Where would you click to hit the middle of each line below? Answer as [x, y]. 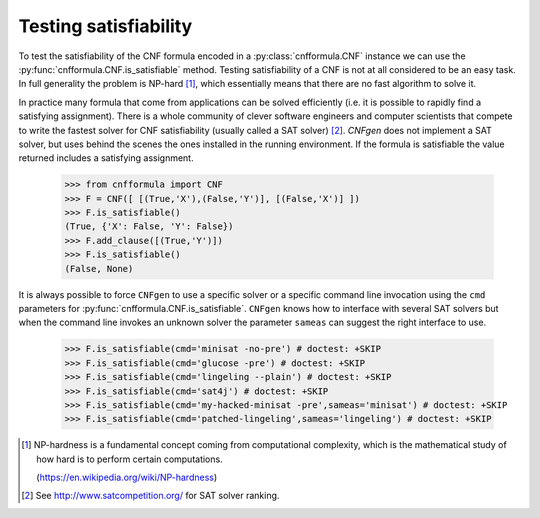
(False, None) [99, 268]
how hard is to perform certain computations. [130, 459]
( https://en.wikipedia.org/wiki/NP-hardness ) [127, 477]
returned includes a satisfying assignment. [106, 158]
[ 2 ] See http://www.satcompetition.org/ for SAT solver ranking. [150, 496]
